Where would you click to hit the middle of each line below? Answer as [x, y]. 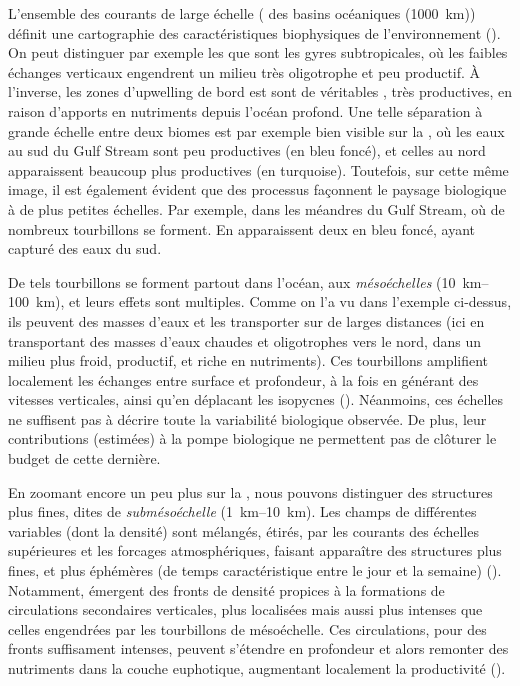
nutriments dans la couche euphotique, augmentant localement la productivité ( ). [257, 668]
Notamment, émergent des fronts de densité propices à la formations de [226, 589]
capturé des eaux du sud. [85, 248]
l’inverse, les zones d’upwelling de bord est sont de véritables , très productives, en [260, 91]
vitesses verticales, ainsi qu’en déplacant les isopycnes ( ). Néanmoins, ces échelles [256, 399]
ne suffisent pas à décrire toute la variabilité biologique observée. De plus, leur [247, 418]
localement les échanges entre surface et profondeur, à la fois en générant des [243, 379]
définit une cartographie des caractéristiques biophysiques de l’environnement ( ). [254, 32]
